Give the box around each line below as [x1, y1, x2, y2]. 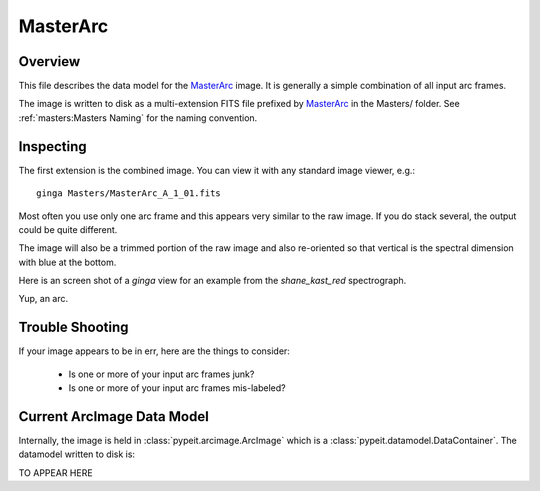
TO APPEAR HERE [18, 466, 94, 479]
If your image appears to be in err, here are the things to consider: [18, 345, 290, 357]
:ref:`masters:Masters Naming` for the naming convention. [18, 111, 258, 124]
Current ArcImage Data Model [18, 408, 209, 425]
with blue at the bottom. [18, 256, 117, 268]
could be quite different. [18, 223, 118, 235]
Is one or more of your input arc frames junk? [68, 368, 255, 380]
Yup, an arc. [18, 293, 69, 305]
